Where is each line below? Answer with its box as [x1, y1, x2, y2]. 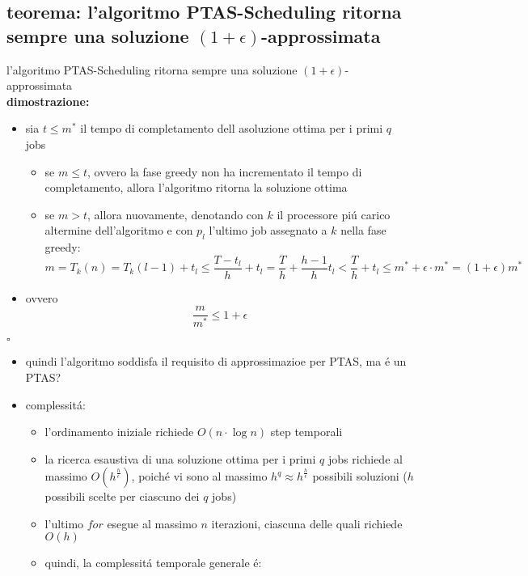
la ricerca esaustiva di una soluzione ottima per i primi [44, 450, 316, 467]
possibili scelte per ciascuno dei [44, 488, 200, 505]
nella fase [340, 222, 386, 239]
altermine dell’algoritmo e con [44, 222, 193, 239]
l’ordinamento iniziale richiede [44, 423, 194, 440]
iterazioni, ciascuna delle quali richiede [211, 515, 403, 532]
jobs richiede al [328, 450, 403, 467]
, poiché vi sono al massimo [131, 468, 268, 485]
